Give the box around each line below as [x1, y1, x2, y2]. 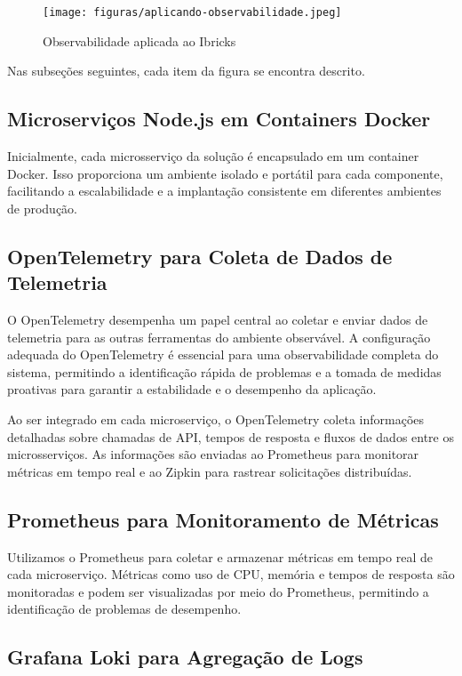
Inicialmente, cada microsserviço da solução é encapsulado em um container [7, 147, 419, 165]
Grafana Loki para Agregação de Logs [7, 643, 363, 671]
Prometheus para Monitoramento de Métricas [7, 505, 439, 533]
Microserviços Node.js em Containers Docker [7, 105, 431, 133]
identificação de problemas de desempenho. [7, 600, 242, 618]
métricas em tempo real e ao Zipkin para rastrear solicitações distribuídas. [7, 462, 412, 480]
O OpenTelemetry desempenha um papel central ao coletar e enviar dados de [7, 310, 428, 329]
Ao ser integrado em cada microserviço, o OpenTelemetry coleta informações [7, 409, 425, 428]
